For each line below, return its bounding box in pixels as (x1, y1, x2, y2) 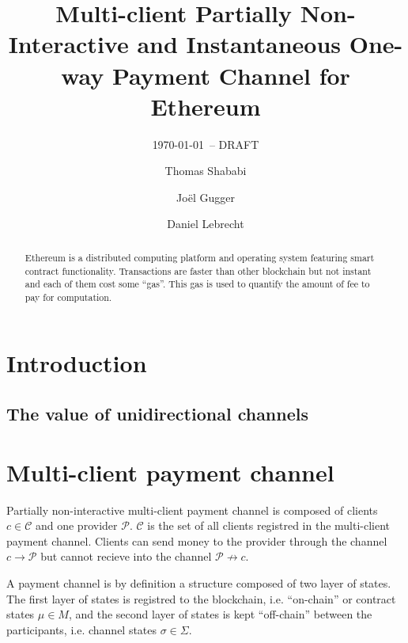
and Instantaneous (137, 28, 342, 60)
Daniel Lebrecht (167, 215, 244, 232)
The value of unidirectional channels (6, 401, 309, 426)
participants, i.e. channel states (6, 621, 157, 637)
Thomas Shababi (164, 162, 247, 179)
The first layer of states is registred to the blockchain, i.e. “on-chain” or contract (6, 590, 396, 607)
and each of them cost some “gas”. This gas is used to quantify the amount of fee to (25, 277, 370, 291)
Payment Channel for (111, 59, 350, 91)
